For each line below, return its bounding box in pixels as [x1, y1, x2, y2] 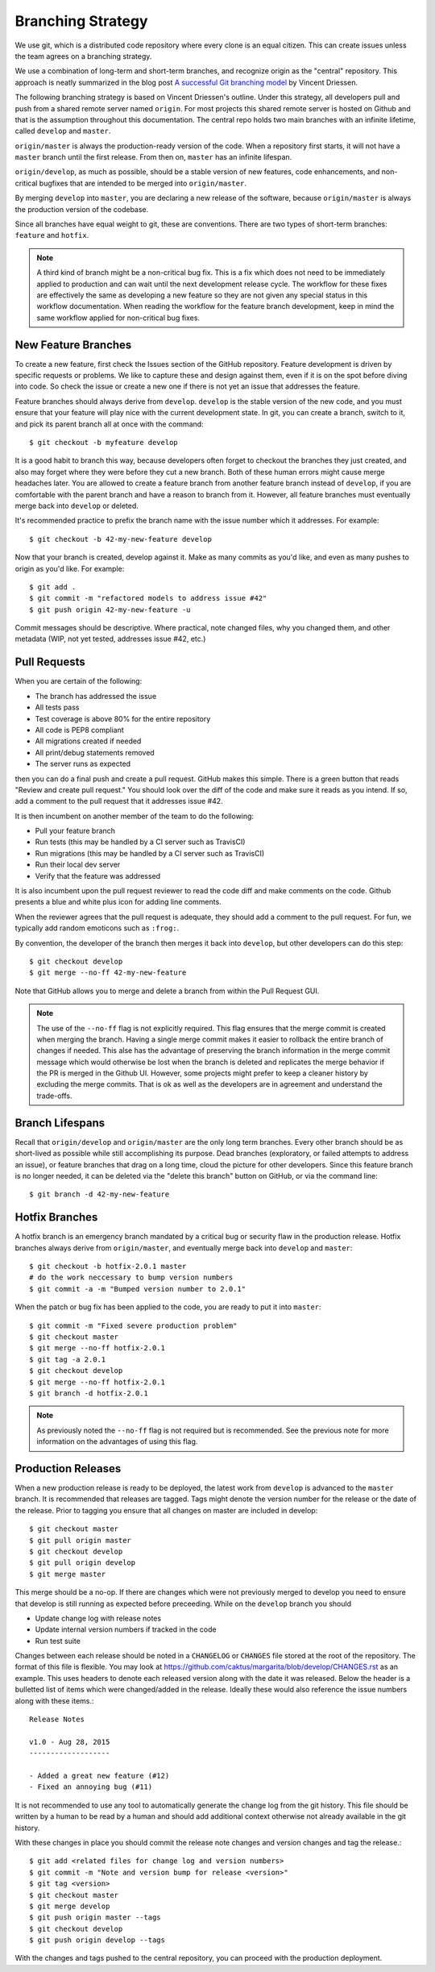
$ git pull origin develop [29, 1558, 136, 1567]
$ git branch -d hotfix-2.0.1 [29, 1388, 149, 1398]
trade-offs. [36, 1091, 72, 1100]
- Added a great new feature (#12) [29, 1771, 170, 1780]
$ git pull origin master [29, 1536, 132, 1545]
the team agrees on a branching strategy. [14, 51, 152, 60]
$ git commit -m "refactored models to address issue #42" [29, 593, 267, 603]
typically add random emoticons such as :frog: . [14, 923, 180, 933]
